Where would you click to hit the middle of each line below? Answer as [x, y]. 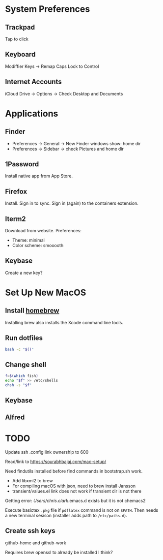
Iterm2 [15, 219]
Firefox [16, 191]
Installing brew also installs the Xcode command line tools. [64, 322]
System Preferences [48, 9]
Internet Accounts [34, 82]
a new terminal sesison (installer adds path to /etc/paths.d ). [66, 515]
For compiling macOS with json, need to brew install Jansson [74, 486]
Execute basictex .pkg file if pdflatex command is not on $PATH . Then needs [82, 510]
